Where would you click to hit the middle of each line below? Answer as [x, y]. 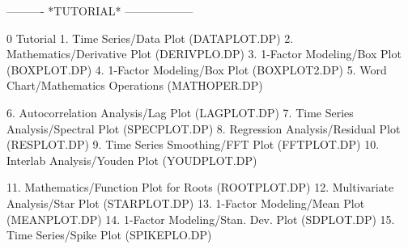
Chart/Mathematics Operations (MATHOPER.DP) [135, 85]
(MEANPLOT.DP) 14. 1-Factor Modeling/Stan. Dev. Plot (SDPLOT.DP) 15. [201, 219]
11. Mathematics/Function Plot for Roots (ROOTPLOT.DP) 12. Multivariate [200, 187]
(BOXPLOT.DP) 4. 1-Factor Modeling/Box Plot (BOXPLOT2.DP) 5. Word [197, 69]
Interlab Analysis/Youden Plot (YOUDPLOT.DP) [132, 160]
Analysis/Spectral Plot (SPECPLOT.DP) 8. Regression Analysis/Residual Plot [204, 128]
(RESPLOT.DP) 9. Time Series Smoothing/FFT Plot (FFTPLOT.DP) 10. [193, 144]
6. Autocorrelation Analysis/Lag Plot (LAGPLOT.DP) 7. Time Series [180, 112]
